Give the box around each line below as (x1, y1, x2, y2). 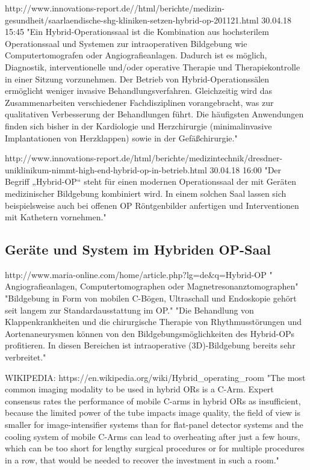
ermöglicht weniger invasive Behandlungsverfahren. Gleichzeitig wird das (5, 84, 273, 97)
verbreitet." (5, 351, 46, 363)
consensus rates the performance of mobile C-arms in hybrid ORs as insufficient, (5, 394, 301, 407)
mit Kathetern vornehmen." (5, 211, 107, 223)
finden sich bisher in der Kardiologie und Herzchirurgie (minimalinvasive (5, 119, 272, 132)
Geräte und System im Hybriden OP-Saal (5, 240, 271, 259)
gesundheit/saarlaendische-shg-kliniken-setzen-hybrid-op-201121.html (5, 13, 259, 26)
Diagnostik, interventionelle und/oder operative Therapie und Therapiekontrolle (5, 60, 300, 73)
